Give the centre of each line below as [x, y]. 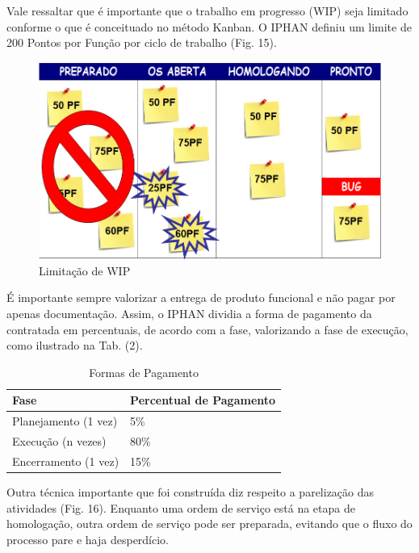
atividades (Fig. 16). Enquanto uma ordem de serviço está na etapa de [181, 507]
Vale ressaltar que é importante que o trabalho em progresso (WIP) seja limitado [207, 10]
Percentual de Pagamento [203, 400]
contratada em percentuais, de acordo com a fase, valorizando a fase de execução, [207, 329]
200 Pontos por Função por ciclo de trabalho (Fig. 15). [142, 42]
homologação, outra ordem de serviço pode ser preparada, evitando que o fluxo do [209, 524]
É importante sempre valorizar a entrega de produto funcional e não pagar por [201, 297]
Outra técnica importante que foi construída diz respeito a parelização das [191, 491]
